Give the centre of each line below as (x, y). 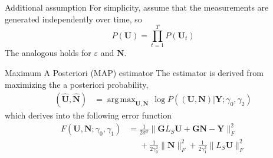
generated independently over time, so (73, 19)
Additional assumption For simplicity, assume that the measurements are (137, 7)
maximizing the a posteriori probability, (77, 84)
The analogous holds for (48, 53)
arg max (121, 100)
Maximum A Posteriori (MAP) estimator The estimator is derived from (134, 72)
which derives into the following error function (88, 115)
